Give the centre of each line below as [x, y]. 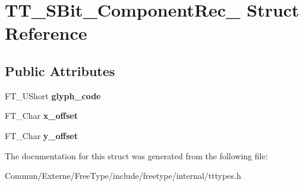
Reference [46, 33]
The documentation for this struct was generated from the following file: [136, 155]
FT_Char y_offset [41, 135]
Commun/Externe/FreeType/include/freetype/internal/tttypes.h [123, 176]
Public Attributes [60, 70]
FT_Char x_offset [41, 116]
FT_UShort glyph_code [53, 95]
